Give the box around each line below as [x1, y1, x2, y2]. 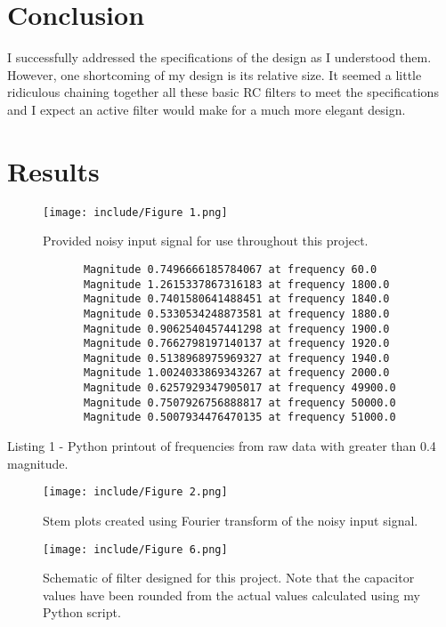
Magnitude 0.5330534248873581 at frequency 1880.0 [83, 307, 390, 320]
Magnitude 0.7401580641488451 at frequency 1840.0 [83, 293, 390, 306]
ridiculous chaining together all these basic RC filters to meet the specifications [7, 83, 439, 101]
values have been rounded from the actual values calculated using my [43, 585, 420, 604]
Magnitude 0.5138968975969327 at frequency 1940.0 [83, 351, 390, 365]
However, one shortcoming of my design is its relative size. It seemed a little [7, 65, 422, 84]
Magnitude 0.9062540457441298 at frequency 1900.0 [83, 322, 390, 335]
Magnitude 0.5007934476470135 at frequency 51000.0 [83, 411, 396, 424]
